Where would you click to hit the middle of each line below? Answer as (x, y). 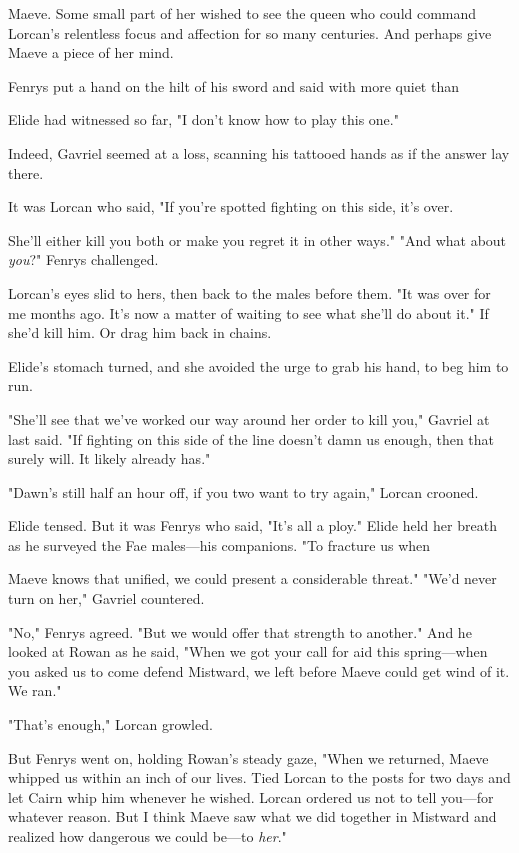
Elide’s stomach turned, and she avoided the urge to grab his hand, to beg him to (258, 365)
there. (26, 172)
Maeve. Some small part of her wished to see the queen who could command (242, 13)
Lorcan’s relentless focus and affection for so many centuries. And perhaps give (250, 32)
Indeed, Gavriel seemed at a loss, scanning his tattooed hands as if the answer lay (259, 152)
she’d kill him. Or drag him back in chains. (140, 332)
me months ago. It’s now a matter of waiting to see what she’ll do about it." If (248, 312)
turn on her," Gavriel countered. (106, 598)
